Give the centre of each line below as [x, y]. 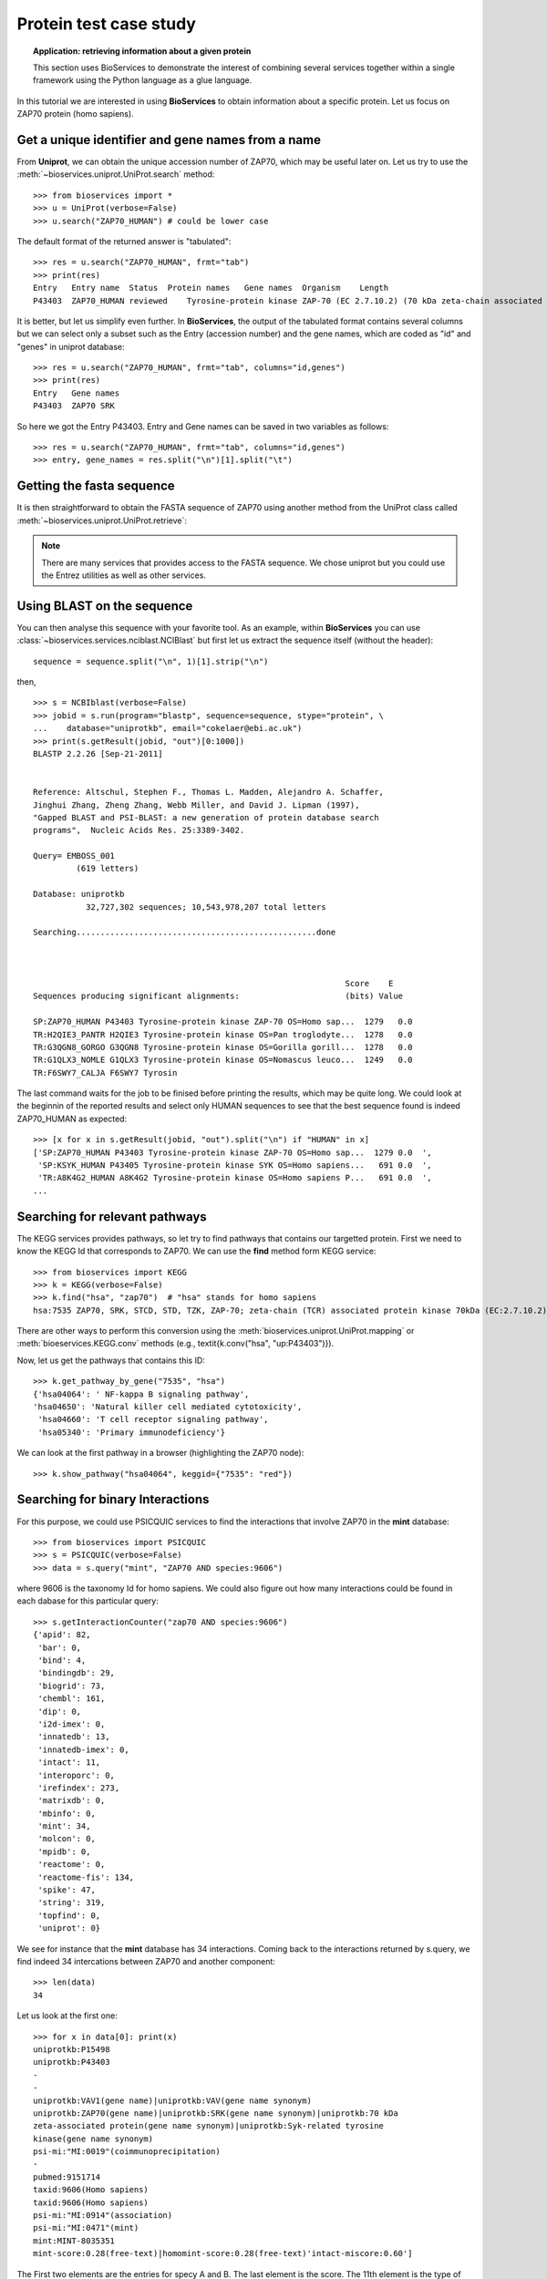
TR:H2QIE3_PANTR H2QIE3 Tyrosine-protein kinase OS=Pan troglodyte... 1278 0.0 [223, 1034]
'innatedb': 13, [74, 1737]
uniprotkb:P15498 [72, 2049]
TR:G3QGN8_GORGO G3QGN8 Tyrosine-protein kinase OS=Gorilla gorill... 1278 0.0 [223, 1047]
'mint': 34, [64, 1826]
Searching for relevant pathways [112, 1217]
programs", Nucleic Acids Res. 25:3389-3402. [139, 830]
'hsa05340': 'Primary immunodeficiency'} [132, 1432]
